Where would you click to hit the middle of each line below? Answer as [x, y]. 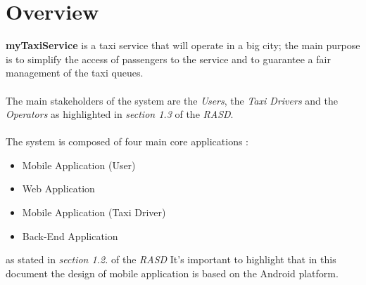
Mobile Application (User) [79, 165]
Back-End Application [70, 236]
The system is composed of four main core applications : [127, 141]
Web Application [58, 188]
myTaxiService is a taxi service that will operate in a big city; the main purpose [183, 45]
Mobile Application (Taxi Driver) [94, 212]
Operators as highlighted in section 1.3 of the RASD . [120, 114]
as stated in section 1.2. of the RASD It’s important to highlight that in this [171, 259]
